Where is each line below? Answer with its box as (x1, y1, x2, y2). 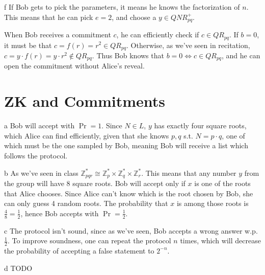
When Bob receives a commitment (4, 29, 111, 40)
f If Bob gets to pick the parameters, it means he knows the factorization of (4, 2, 240, 12)
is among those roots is (176, 198, 249, 209)
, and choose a (112, 11, 156, 22)
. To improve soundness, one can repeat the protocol (7, 235, 171, 246)
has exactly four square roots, (154, 120, 247, 131)
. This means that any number (141, 167, 236, 178)
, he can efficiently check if (116, 29, 199, 40)
